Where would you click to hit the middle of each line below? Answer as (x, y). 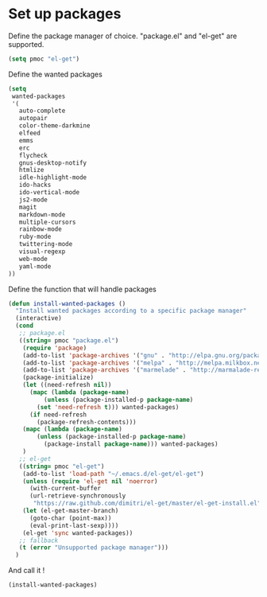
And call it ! (27, 571)
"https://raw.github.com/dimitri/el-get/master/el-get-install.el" (147, 503)
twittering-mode (46, 244)
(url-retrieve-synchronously (77, 496)
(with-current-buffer (65, 489)
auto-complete (42, 111)
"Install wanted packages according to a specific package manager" (131, 311)
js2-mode (33, 200)
